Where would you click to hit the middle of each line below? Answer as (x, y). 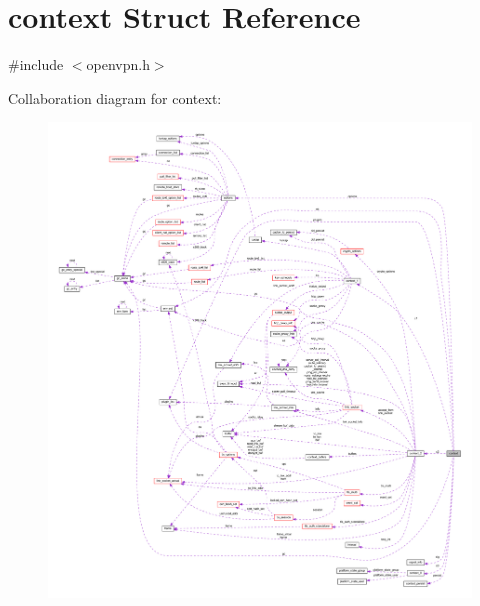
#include (36, 64)
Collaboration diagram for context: (115, 97)
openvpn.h (118, 64)
